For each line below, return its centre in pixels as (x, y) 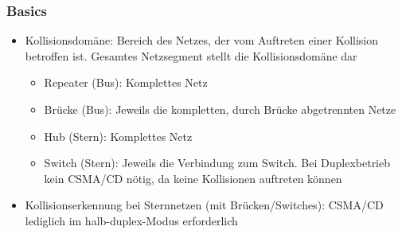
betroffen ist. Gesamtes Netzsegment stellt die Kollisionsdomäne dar (191, 55)
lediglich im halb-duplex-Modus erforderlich (131, 220)
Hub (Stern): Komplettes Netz (118, 136)
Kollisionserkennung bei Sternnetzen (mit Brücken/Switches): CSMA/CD (204, 205)
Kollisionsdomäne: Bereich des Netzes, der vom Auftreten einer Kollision (202, 40)
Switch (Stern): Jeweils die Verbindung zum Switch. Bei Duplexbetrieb (217, 163)
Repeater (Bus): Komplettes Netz (126, 82)
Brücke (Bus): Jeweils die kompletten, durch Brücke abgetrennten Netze (220, 109)
